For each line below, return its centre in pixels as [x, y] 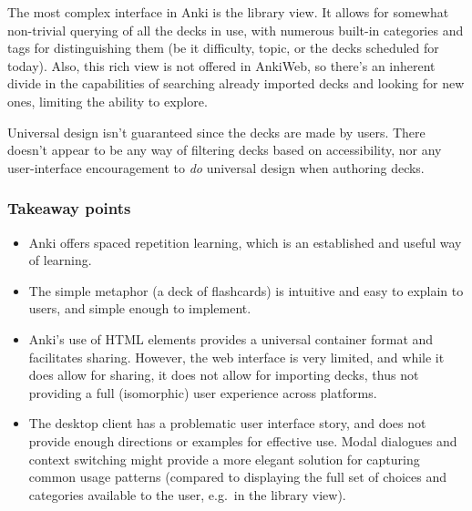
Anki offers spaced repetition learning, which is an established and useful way [245, 242]
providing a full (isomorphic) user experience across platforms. [203, 392]
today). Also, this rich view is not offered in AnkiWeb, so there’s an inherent [221, 65]
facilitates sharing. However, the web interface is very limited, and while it [236, 357]
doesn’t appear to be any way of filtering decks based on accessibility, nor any [225, 150]
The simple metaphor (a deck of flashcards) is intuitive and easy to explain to [246, 290]
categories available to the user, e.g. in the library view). [187, 494]
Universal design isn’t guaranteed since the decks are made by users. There [216, 132]
